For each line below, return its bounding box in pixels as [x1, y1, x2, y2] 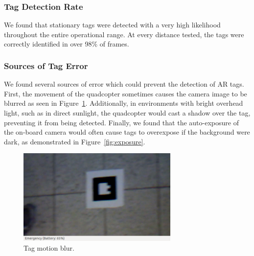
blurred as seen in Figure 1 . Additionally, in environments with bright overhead [4, 98, 243, 108]
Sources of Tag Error [4, 59, 88, 71]
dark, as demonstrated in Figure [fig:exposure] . [4, 136, 145, 146]
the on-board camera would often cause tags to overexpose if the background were [4, 127, 250, 137]
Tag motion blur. [23, 243, 74, 253]
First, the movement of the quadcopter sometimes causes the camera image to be [4, 88, 247, 98]
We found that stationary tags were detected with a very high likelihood [4, 20, 221, 30]
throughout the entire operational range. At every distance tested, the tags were [4, 29, 244, 39]
